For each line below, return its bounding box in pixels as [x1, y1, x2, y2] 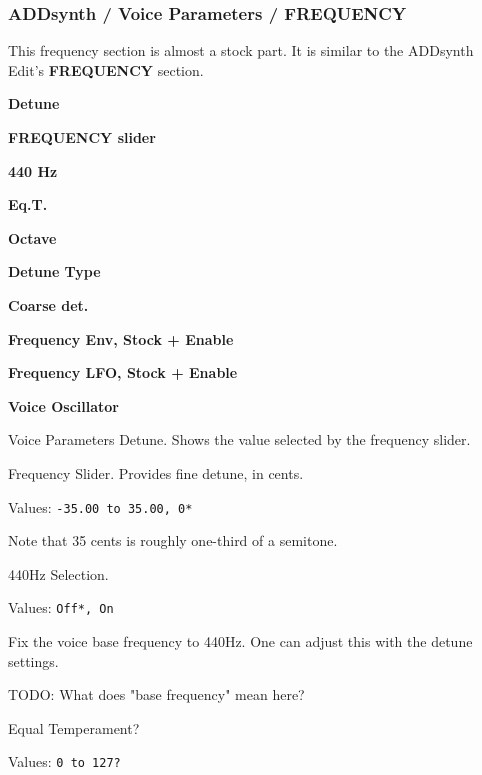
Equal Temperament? [8, 717, 140, 738]
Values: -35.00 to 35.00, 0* [8, 496, 193, 517]
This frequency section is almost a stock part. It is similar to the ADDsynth [8, 40, 474, 61]
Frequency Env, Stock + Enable [8, 328, 234, 349]
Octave [8, 227, 57, 248]
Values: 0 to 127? [8, 751, 121, 772]
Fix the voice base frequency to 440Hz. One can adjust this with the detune [8, 631, 473, 652]
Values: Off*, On [8, 597, 114, 618]
